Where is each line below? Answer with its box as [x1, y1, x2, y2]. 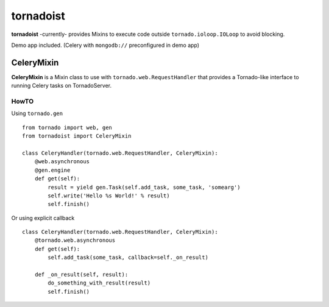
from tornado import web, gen [22, 124, 113, 131]
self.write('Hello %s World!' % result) [48, 192, 170, 199]
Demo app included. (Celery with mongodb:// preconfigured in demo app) [11, 41, 200, 49]
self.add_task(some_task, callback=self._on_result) [48, 254, 208, 261]
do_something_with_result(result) [48, 280, 151, 286]
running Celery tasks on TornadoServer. [11, 82, 112, 90]
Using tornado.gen [11, 110, 63, 117]
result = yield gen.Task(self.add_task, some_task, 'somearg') [48, 183, 241, 191]
